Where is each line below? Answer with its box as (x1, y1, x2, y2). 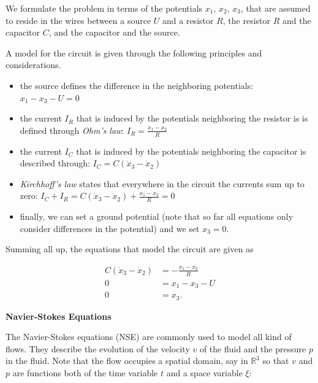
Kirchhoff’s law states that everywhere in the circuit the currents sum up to (20, 177, 305, 190)
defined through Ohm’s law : (20, 123, 124, 136)
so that (262, 354, 289, 367)
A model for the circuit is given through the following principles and (6, 46, 262, 59)
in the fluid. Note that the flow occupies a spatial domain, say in (6, 354, 248, 367)
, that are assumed (241, 2, 311, 14)
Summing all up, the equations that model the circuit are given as (6, 242, 254, 255)
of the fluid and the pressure (199, 342, 306, 355)
